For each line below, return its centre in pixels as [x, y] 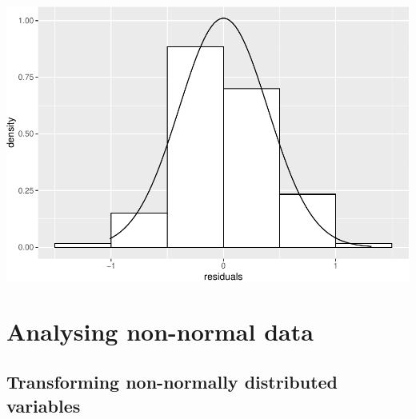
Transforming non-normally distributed [172, 382]
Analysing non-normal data [160, 331]
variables [44, 405]
